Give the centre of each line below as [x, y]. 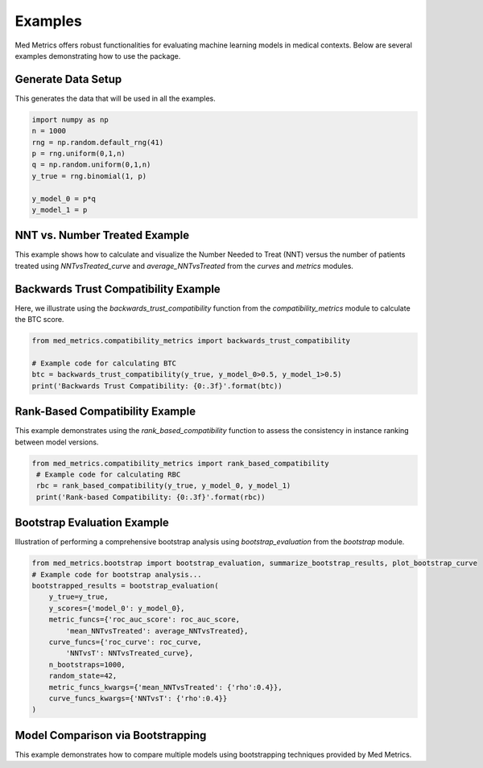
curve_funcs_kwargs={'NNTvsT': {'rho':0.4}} [138, 698]
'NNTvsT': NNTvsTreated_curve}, [129, 653]
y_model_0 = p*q [64, 198]
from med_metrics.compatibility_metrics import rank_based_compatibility [180, 463]
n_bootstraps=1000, [87, 665]
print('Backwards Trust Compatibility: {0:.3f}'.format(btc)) [157, 386]
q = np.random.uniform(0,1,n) [91, 165]
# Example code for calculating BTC [104, 363]
